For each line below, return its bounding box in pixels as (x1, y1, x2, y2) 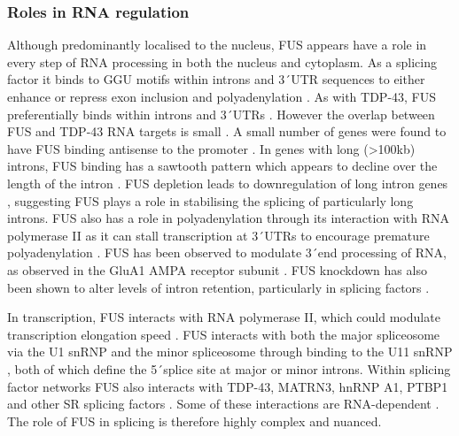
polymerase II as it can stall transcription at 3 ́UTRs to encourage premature (7, 226, 430, 244)
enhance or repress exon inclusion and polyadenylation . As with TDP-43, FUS (7, 88, 437, 105)
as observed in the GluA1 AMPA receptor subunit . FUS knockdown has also (7, 260, 427, 279)
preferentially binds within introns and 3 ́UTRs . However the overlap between (7, 104, 435, 123)
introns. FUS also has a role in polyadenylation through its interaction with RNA (7, 209, 450, 227)
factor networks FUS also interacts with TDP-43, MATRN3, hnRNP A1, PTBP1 (7, 377, 448, 395)
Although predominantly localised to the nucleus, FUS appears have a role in (7, 35, 427, 54)
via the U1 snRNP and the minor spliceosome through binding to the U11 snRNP (7, 342, 453, 361)
